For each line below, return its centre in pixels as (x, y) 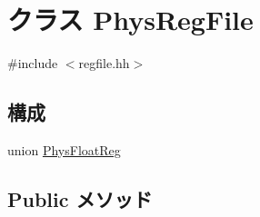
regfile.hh (104, 63)
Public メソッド (80, 198)
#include (33, 63)
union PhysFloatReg (64, 149)
